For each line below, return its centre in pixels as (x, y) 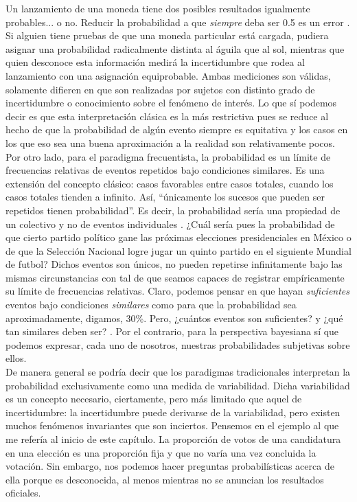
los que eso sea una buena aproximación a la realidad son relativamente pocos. (170, 142)
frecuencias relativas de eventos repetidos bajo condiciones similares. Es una (165, 170)
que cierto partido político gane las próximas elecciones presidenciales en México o (178, 237)
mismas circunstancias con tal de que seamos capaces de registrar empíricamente (175, 277)
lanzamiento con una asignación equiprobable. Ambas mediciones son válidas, (168, 75)
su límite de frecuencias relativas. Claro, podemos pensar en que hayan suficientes (178, 291)
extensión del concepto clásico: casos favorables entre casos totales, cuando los (170, 183)
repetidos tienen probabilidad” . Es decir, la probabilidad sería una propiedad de (173, 210)
